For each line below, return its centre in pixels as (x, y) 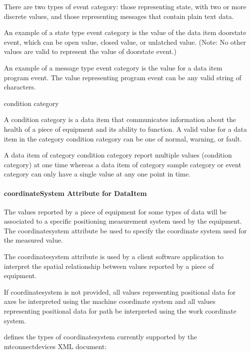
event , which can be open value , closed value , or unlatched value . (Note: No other (125, 42)
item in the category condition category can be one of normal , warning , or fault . (123, 138)
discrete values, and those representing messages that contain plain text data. (119, 16)
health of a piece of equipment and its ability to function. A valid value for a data (125, 129)
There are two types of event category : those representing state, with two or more (125, 6)
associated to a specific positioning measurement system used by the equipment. (123, 221)
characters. (20, 87)
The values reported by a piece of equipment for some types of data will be (115, 211)
